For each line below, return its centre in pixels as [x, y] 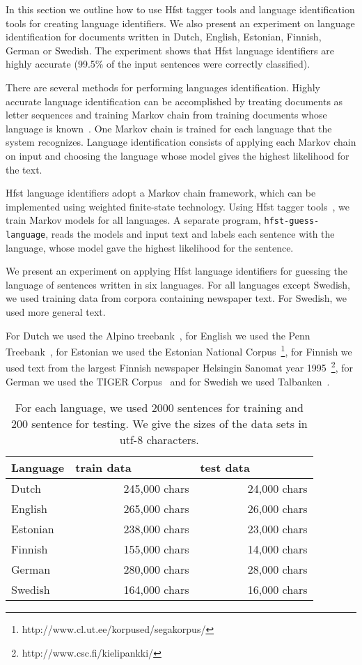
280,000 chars [156, 570]
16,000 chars [277, 590]
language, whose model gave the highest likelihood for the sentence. [150, 247]
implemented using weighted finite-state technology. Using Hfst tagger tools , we [178, 206]
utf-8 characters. [159, 440]
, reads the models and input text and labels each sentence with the [190, 233]
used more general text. [56, 312]
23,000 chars [277, 529]
